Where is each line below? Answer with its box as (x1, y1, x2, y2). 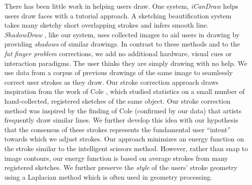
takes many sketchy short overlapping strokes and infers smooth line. (4, 20, 209, 30)
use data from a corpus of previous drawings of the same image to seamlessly (4, 67, 233, 77)
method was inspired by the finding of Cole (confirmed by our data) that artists (4, 105, 242, 115)
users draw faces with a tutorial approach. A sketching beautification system (4, 10, 232, 20)
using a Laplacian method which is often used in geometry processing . (4, 171, 212, 182)
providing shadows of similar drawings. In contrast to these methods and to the (4, 39, 240, 49)
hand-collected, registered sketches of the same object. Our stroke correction (4, 95, 231, 106)
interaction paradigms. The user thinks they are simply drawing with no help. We (4, 58, 248, 68)
